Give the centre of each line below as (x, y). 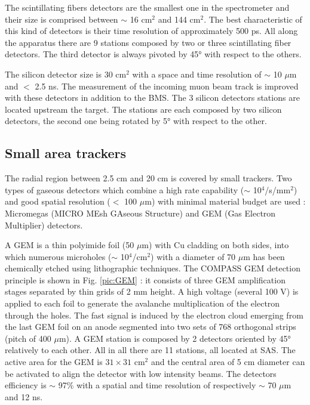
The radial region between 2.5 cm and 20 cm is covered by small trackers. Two (148, 178)
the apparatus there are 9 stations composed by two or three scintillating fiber (148, 42)
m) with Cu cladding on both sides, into (215, 245)
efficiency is (26, 385)
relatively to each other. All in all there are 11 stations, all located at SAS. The (150, 350)
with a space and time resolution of (197, 74)
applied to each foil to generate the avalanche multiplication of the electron (142, 303)
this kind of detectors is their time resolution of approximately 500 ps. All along (151, 31)
